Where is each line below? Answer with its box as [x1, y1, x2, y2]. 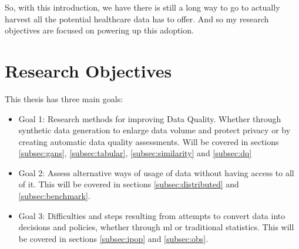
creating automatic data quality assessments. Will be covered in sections [18, 135, 279, 147]
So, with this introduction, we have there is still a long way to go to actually [5, 1, 280, 13]
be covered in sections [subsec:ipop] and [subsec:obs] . [18, 232, 209, 244]
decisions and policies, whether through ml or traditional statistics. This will [18, 221, 294, 233]
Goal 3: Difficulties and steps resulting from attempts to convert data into [18, 209, 285, 221]
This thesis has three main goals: [5, 92, 123, 105]
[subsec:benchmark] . [18, 190, 90, 202]
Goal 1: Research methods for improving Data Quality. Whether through [18, 112, 281, 124]
